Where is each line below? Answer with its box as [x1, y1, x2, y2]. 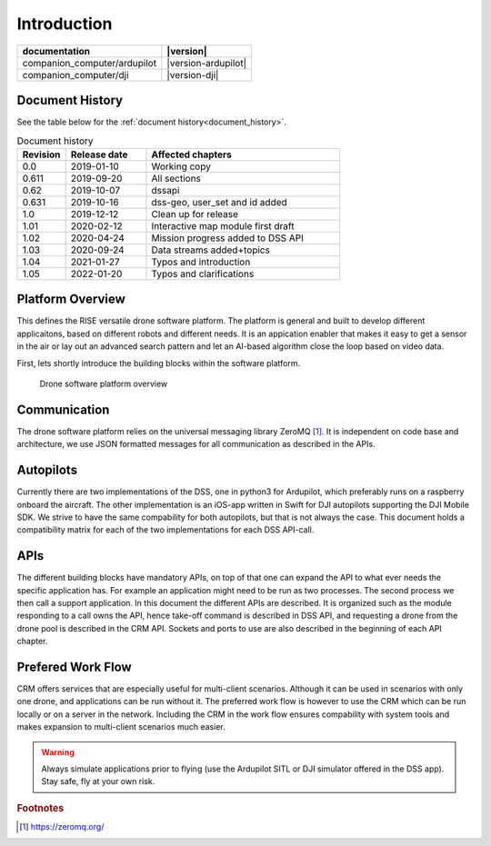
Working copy [151, 160, 211, 173]
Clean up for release [151, 207, 238, 220]
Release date [70, 148, 128, 161]
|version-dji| [166, 68, 219, 81]
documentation [22, 45, 91, 57]
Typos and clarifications [151, 267, 255, 280]
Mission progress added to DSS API [151, 232, 305, 244]
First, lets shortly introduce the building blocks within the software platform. [16, 357, 300, 368]
